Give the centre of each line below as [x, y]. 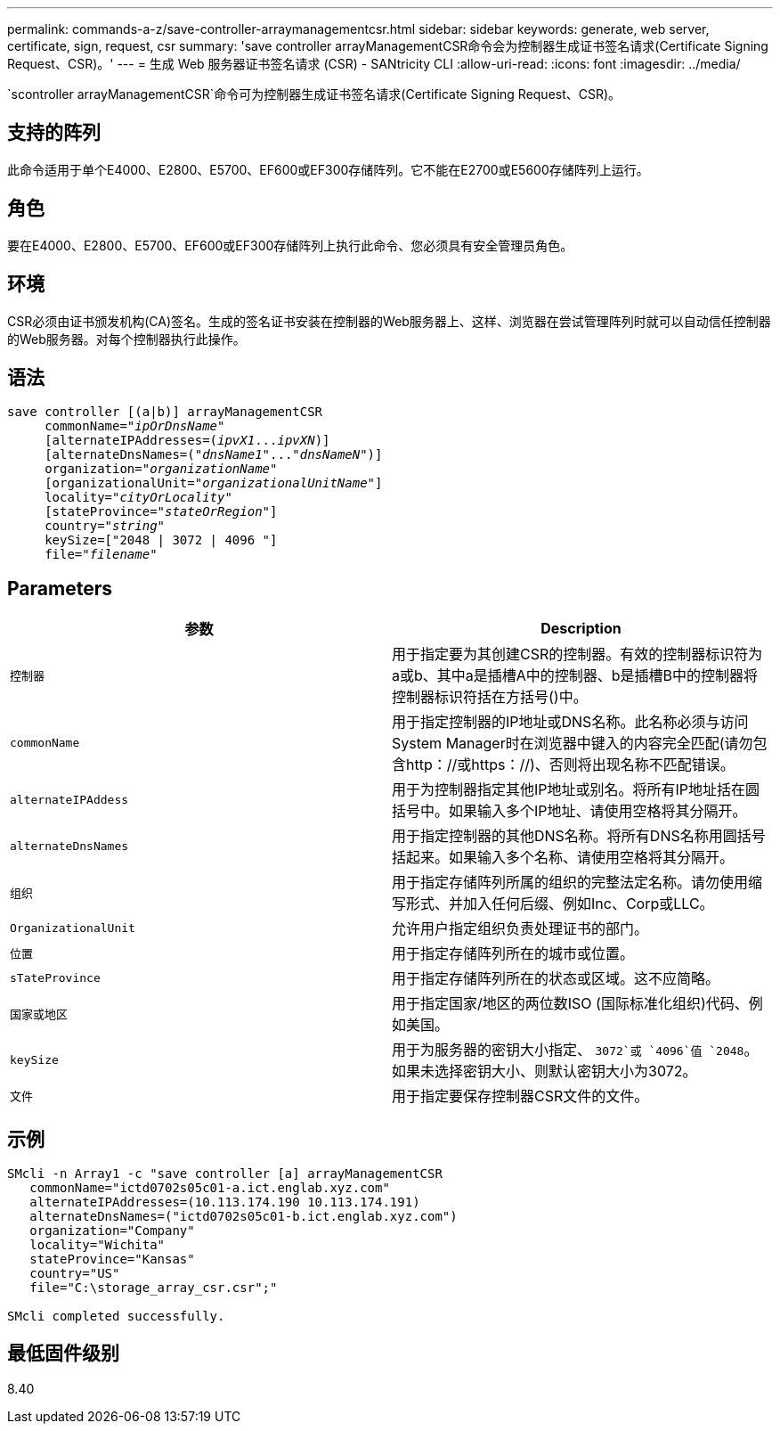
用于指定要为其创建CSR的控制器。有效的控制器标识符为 [577, 654]
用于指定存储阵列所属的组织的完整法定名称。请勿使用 [570, 883]
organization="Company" [112, 1231]
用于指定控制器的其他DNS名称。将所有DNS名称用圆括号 [579, 836]
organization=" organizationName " [161, 469]
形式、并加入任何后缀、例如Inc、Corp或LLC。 [560, 904]
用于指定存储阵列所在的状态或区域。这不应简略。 [556, 979]
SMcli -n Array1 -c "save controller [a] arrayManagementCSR [225, 1174]
